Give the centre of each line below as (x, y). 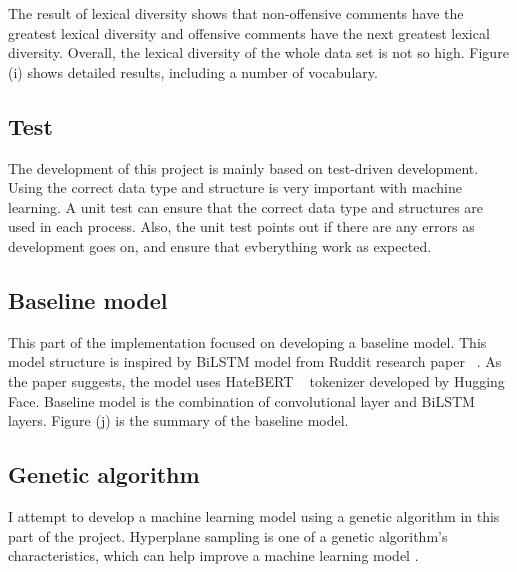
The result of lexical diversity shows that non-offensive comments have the (236, 13)
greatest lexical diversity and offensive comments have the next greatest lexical (249, 32)
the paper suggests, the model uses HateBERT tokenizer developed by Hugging (256, 380)
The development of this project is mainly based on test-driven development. (243, 167)
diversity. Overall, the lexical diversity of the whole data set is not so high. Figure (258, 52)
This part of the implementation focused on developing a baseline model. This (247, 341)
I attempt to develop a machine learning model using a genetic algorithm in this (254, 515)
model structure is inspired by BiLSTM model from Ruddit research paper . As (255, 361)
